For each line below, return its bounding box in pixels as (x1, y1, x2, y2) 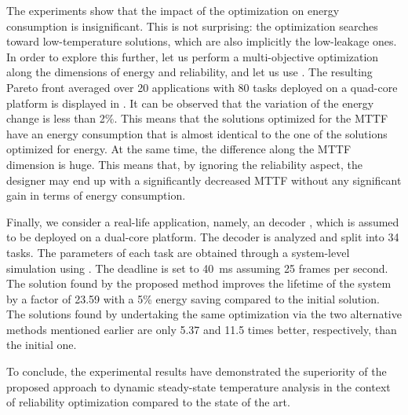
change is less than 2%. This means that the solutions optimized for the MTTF (6, 110, 388, 127)
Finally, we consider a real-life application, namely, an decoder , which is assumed (6, 213, 399, 230)
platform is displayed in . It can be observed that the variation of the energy (6, 94, 374, 111)
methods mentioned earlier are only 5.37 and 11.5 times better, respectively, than (6, 321, 397, 337)
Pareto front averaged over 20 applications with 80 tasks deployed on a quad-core (6, 79, 398, 95)
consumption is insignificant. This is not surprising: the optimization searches (6, 17, 378, 34)
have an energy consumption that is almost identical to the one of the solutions (6, 125, 388, 141)
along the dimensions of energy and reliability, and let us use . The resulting (6, 64, 373, 80)
